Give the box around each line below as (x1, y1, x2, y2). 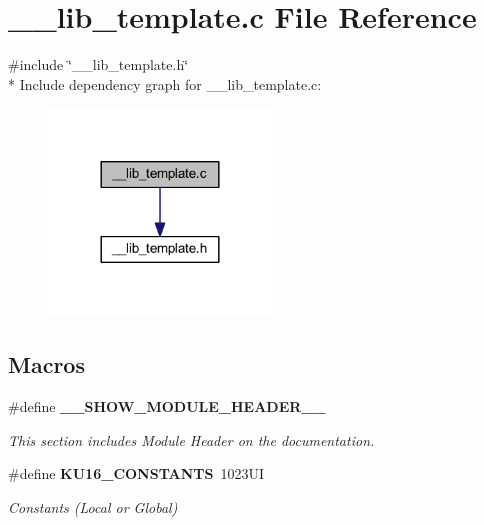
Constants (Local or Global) (8, 496, 178, 517)
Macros (8, 349, 85, 380)
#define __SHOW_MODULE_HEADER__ (8, 396, 326, 417)
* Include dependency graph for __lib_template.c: (8, 73, 322, 94)
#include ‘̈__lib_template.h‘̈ (8, 54, 189, 75)
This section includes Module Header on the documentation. (8, 429, 375, 450)
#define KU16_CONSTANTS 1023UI (8, 463, 264, 484)
